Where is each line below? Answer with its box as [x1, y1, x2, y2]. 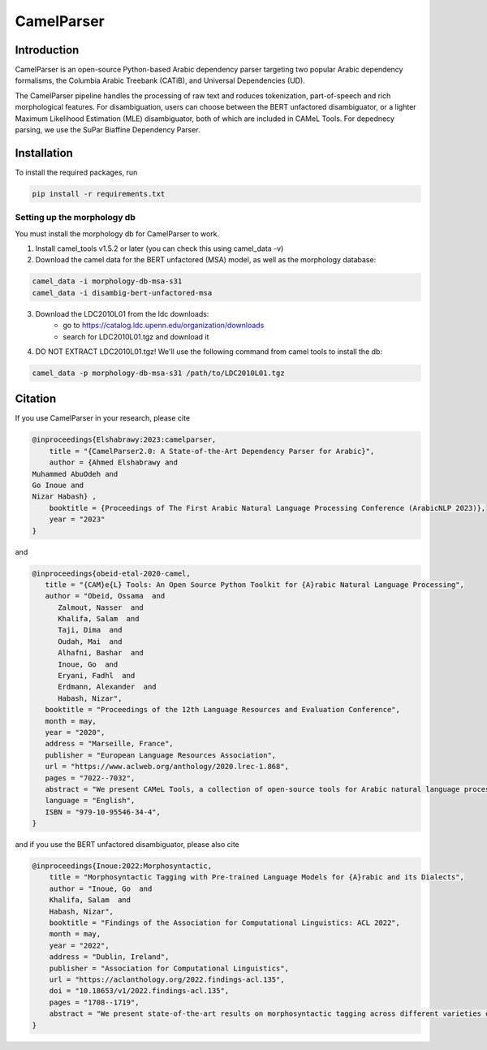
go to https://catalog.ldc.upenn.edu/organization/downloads [62, 321, 265, 331]
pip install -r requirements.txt [32, 189, 166, 198]
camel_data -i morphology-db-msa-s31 [32, 277, 183, 286]
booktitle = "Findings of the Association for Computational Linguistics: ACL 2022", [49, 918, 401, 927]
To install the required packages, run [15, 167, 138, 177]
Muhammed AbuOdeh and [32, 469, 119, 478]
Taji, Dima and [58, 625, 123, 635]
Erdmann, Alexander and [58, 682, 157, 692]
